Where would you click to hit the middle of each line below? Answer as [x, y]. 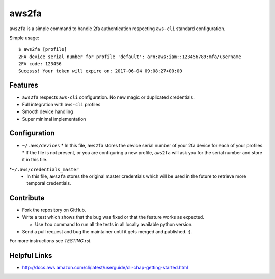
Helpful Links [31, 255]
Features [24, 85]
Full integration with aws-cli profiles [61, 104]
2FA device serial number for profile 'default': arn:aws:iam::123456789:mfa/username [130, 57]
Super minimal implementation [54, 119]
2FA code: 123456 [40, 64]
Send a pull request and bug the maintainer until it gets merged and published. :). [107, 231]
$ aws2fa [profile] [43, 49]
